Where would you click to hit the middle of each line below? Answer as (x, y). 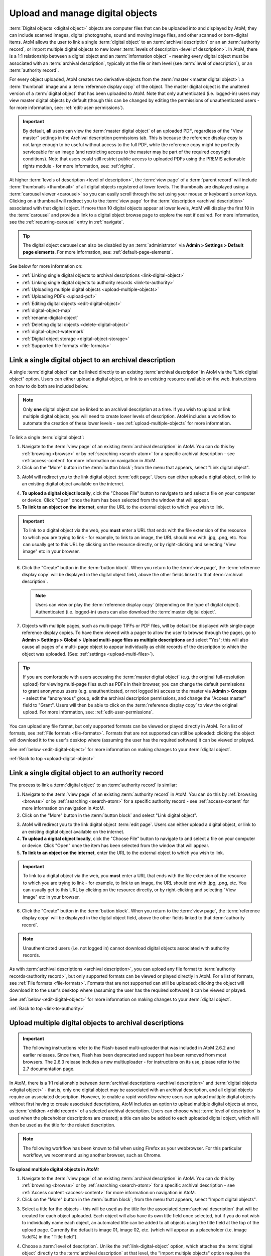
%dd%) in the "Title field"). (50, 1237)
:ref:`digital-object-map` (47, 310)
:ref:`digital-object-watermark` (53, 332)
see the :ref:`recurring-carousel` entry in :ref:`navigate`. (67, 222)
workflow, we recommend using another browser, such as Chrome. (92, 1155)
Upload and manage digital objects (83, 13)
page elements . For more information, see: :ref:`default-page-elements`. (98, 252)
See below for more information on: (46, 266)
